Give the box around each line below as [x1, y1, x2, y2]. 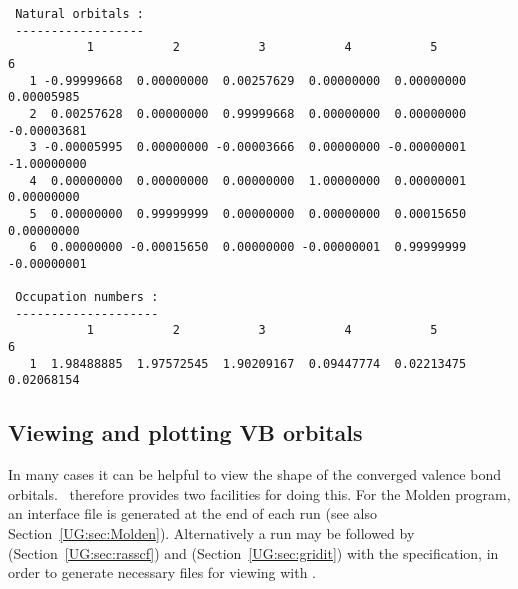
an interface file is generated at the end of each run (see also [8, 503, 377, 524]
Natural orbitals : [15, 7, 145, 21]
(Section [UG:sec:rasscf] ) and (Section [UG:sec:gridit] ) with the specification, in [8, 542, 499, 563]
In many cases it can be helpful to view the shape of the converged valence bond [8, 464, 501, 485]
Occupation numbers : [15, 290, 159, 305]
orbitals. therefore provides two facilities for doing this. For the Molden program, [8, 483, 511, 504]
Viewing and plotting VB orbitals [8, 417, 363, 448]
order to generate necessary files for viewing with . [8, 562, 317, 583]
